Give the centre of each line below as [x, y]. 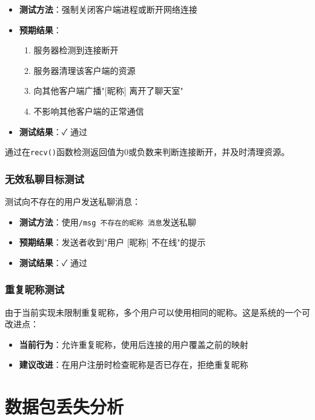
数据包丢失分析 [65, 406]
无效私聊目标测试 [45, 178]
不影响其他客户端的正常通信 [89, 111]
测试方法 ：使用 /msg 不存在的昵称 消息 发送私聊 [108, 222]
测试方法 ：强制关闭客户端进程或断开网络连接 [108, 9]
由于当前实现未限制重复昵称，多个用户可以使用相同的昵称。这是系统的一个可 [157, 312]
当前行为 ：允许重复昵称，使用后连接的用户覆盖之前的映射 [134, 344]
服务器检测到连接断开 [76, 50]
